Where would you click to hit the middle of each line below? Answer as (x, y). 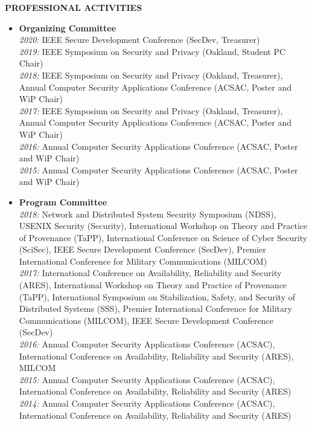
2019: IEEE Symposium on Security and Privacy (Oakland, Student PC (152, 51)
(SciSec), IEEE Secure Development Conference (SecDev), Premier (142, 249)
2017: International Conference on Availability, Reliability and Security (150, 273)
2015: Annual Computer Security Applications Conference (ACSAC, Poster (158, 169)
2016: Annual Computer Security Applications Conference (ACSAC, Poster (158, 146)
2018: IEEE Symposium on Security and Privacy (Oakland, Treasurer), (151, 75)
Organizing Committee (68, 27)
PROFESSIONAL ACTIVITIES (74, 7)
